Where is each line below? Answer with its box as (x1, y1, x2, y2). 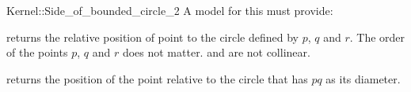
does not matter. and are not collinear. (122, 44, 310, 61)
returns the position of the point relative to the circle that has (6, 70, 308, 86)
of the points (6, 44, 68, 61)
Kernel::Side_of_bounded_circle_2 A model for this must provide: (6, 2, 333, 18)
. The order (349, 28, 405, 45)
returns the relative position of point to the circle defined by (6, 28, 299, 45)
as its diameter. (325, 70, 401, 86)
